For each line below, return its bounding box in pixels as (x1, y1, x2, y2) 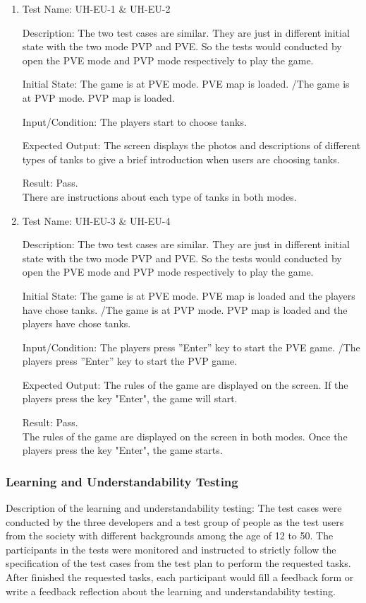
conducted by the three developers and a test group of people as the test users (6, 514, 344, 529)
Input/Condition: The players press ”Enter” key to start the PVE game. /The (22, 339, 360, 354)
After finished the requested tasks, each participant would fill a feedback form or (6, 570, 354, 585)
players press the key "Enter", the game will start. (22, 391, 238, 406)
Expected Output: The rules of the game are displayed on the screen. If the (22, 377, 348, 392)
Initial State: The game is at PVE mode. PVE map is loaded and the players (22, 288, 355, 303)
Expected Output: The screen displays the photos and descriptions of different (22, 138, 361, 153)
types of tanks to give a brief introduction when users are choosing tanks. (22, 151, 340, 166)
